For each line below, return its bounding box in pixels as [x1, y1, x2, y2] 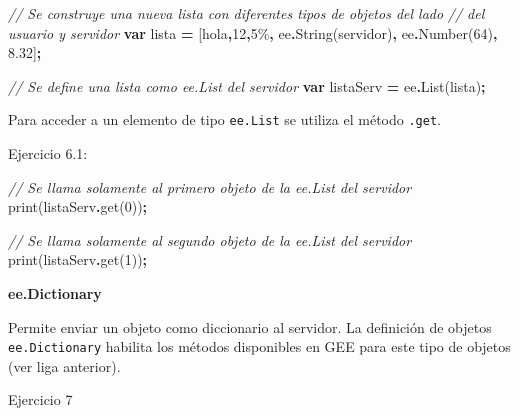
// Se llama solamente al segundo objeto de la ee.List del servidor [8, 229, 412, 250]
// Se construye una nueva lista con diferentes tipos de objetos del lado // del [8, 3, 485, 23]
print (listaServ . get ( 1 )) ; [8, 249, 148, 270]
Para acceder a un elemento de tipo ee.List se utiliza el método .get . [8, 109, 441, 130]
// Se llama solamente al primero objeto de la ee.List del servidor [8, 176, 412, 197]
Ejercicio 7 [8, 389, 73, 410]
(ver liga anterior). [8, 355, 121, 376]
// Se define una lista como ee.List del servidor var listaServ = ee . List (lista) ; [8, 75, 486, 96]
